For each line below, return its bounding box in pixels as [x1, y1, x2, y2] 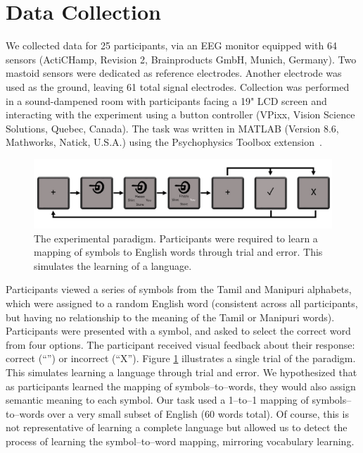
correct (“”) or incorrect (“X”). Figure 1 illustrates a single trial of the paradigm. [6, 351, 356, 366]
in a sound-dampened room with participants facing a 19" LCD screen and [6, 93, 327, 108]
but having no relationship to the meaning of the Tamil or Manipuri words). [6, 309, 335, 324]
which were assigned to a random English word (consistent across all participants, [6, 295, 358, 310]
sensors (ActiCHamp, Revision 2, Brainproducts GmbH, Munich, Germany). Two [6, 51, 357, 66]
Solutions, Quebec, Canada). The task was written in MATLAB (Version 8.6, [6, 120, 339, 135]
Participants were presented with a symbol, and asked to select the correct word [6, 323, 351, 338]
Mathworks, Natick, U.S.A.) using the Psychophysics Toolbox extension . [6, 135, 322, 149]
